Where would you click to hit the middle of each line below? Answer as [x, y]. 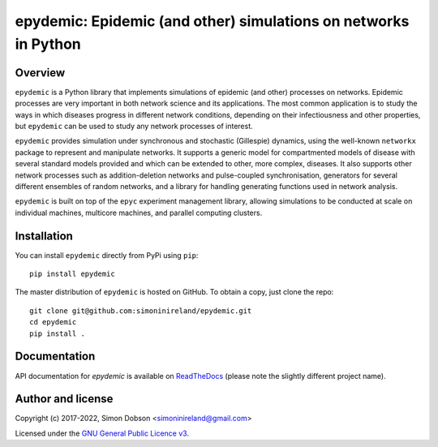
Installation [44, 236]
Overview [40, 73]
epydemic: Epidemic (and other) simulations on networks [212, 21]
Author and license [64, 399]
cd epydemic [53, 322]
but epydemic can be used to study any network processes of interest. [134, 127]
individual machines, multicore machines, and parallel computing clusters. [139, 213]
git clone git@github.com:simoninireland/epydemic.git [141, 311]
